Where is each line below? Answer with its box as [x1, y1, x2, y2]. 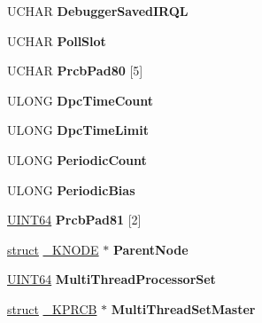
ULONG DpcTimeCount [7, 91, 154, 109]
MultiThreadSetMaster [111, 299, 256, 318]
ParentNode [112, 240, 189, 258]
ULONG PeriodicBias [7, 180, 135, 199]
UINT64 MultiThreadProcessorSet [7, 270, 216, 288]
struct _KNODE [7, 240, 99, 258]
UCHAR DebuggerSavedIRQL [7, 2, 189, 20]
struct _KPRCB [7, 299, 97, 318]
